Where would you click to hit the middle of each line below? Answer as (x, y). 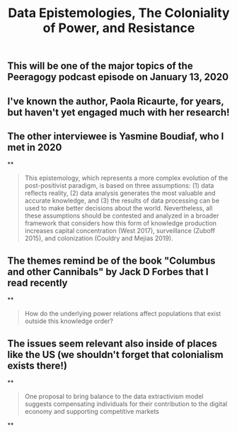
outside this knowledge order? (69, 321)
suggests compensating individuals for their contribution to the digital (126, 404)
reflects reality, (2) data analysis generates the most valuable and (120, 193)
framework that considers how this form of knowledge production (121, 223)
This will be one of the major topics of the (100, 66)
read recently (37, 282)
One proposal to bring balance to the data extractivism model (114, 397)
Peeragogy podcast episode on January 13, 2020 (118, 77)
